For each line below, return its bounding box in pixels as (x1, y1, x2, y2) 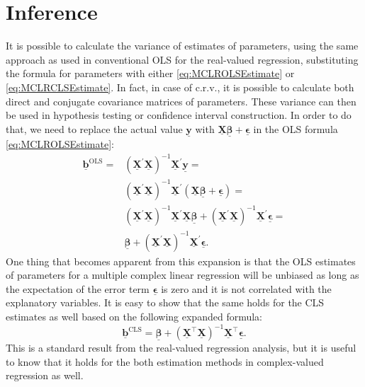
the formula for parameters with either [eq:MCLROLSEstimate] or (6, 66, 295, 81)
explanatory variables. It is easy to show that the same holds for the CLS (6, 295, 325, 310)
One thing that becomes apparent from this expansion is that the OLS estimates (6, 253, 356, 268)
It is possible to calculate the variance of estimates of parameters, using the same (6, 38, 359, 53)
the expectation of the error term (6, 281, 150, 296)
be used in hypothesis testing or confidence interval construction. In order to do (6, 108, 352, 122)
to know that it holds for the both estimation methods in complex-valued (6, 354, 324, 369)
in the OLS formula (253, 121, 338, 136)
